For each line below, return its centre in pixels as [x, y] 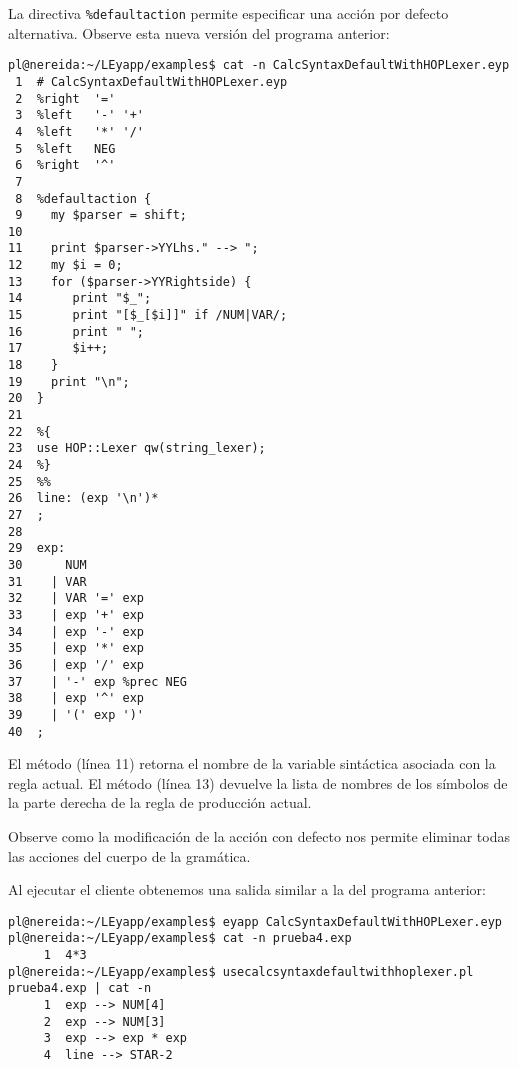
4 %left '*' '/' [80, 131]
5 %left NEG [65, 148]
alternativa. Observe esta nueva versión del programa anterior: [199, 32]
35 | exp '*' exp [76, 648]
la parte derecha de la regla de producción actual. [160, 802]
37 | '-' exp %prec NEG [97, 681]
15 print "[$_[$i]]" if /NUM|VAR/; [148, 315]
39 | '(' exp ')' [76, 714]
